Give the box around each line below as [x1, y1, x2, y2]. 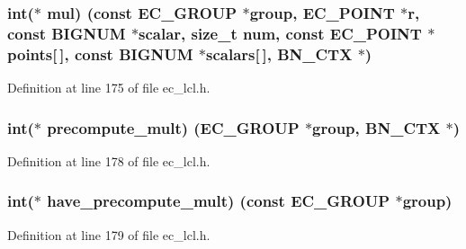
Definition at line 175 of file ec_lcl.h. [7, 78, 211, 97]
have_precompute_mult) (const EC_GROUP [47, 190, 390, 212]
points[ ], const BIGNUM [7, 42, 193, 65]
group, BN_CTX [312, 116, 441, 138]
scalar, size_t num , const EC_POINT [139, 22, 422, 44]
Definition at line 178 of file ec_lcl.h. [7, 151, 211, 170]
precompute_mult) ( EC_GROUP [47, 116, 300, 138]
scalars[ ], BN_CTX [206, 42, 353, 65]
